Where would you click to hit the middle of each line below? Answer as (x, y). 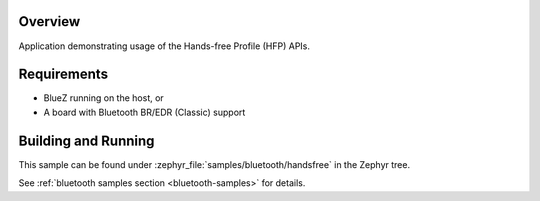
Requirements (63, 74)
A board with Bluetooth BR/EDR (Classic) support (144, 112)
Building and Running (86, 140)
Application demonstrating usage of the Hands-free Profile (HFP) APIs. (164, 46)
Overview (49, 21)
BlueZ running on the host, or (103, 98)
